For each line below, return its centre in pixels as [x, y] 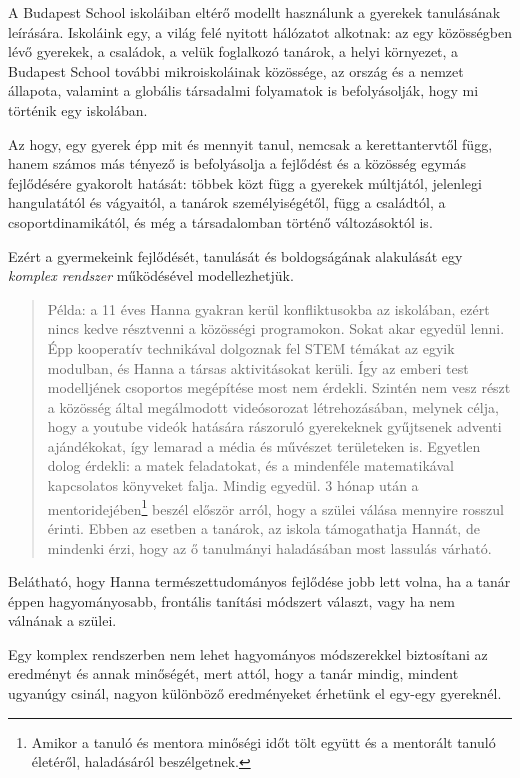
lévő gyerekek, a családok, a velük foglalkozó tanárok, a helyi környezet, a [233, 51]
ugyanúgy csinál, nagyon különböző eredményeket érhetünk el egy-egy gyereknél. [255, 693]
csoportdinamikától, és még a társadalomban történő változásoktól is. [220, 221]
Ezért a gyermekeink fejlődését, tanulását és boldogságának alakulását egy [235, 255]
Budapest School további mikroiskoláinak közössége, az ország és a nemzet [236, 70]
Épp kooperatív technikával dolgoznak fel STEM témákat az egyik [251, 347]
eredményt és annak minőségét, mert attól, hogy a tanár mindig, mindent [233, 673]
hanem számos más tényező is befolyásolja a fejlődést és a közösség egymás [237, 163]
